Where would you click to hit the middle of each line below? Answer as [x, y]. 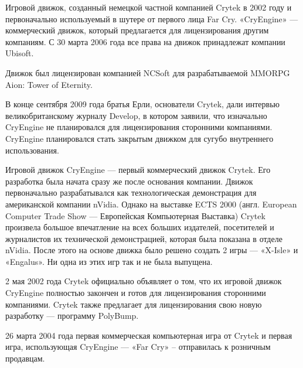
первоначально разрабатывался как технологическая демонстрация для [131, 192]
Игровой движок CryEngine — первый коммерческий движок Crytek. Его [138, 170]
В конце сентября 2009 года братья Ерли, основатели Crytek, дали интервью [143, 104]
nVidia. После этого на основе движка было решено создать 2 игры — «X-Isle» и [152, 250]
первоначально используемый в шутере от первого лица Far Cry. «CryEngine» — [152, 18]
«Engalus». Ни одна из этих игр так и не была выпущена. [109, 261]
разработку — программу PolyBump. [72, 316]
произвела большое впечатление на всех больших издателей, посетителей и [140, 227]
